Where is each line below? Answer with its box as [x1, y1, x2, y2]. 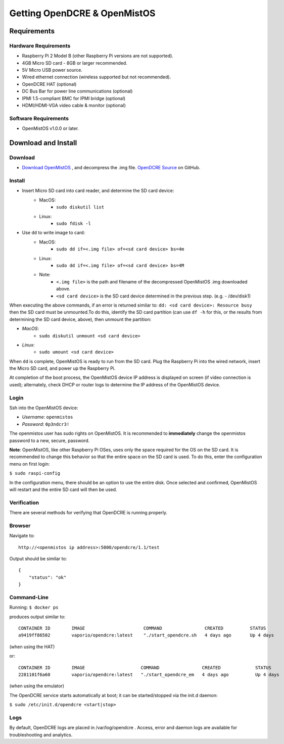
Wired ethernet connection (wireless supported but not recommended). [22, 74, 171, 80]
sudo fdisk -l [56, 221, 91, 227]
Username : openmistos [22, 414, 73, 420]
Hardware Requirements [9, 42, 71, 49]
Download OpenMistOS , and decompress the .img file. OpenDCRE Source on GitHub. [22, 165, 201, 171]
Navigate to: [9, 533, 35, 539]
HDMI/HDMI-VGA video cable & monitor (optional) [22, 103, 126, 109]
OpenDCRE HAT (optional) [22, 81, 77, 87]
